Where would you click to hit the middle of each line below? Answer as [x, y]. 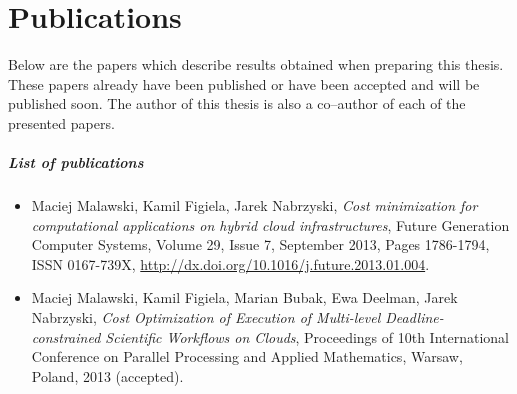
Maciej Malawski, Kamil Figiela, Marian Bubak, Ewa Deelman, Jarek [244, 297]
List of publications [76, 162]
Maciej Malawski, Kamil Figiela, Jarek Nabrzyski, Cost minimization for [254, 205]
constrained [66, 336]
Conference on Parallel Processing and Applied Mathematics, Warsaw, [247, 356]
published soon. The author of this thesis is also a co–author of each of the [237, 103]
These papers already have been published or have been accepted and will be [244, 83]
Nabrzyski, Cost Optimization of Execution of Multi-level [206, 317]
